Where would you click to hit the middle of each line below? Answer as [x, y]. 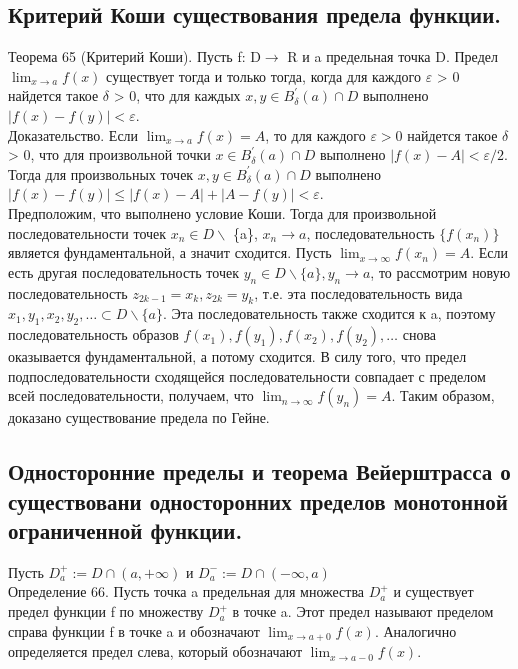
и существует [433, 591]
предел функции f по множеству [106, 611]
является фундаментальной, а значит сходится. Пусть [170, 252]
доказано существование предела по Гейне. [139, 417]
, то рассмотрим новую [440, 271]
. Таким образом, [443, 395]
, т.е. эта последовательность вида [358, 292]
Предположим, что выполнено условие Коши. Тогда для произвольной [222, 212]
